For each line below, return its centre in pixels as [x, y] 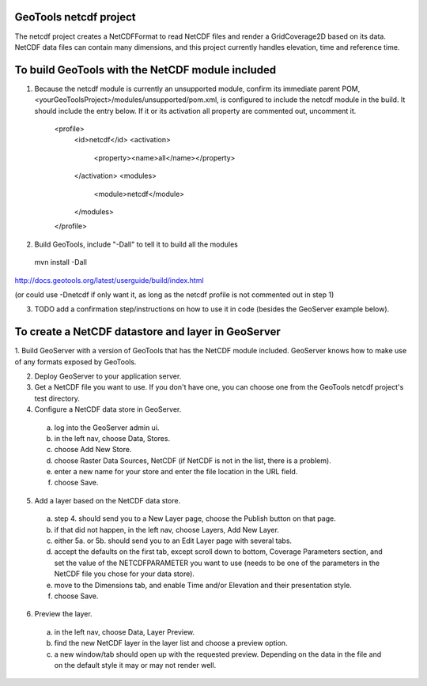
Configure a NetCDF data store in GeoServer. [108, 409]
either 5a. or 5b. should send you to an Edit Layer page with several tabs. [173, 541]
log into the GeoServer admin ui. [107, 428]
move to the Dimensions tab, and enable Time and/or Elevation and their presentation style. [203, 585]
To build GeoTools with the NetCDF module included [145, 70]
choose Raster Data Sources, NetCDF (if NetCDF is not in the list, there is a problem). [193, 460]
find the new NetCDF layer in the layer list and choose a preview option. [171, 643]
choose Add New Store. [93, 450]
